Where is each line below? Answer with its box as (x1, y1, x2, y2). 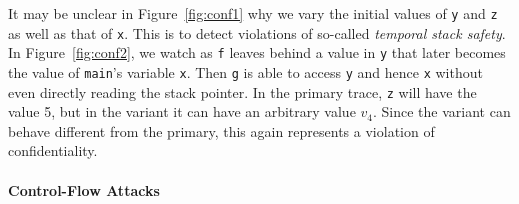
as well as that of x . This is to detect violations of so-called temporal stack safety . (8, 22, 506, 43)
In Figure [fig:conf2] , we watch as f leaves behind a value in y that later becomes (8, 42, 506, 63)
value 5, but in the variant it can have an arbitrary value (8, 101, 356, 122)
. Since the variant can (373, 101, 511, 122)
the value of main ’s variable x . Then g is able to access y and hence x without (8, 61, 483, 82)
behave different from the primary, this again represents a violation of (8, 120, 435, 141)
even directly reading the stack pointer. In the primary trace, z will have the (8, 81, 477, 102)
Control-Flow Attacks (8, 179, 160, 200)
